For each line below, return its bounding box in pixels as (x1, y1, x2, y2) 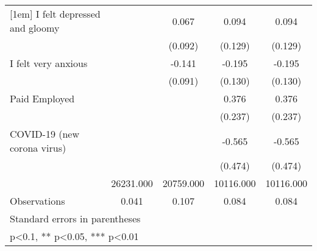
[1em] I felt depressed (10, 7, 101, 21)
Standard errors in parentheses (10, 211, 141, 225)
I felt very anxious (10, 56, 88, 70)
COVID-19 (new (10, 127, 79, 141)
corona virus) (10, 141, 66, 155)
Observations (10, 194, 65, 208)
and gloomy (10, 21, 60, 35)
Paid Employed (10, 91, 75, 105)
